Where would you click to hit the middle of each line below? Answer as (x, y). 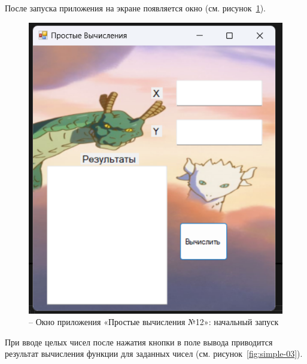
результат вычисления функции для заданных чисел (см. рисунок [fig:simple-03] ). (154, 354)
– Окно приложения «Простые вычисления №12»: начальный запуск (154, 322)
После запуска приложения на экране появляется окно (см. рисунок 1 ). (135, 8)
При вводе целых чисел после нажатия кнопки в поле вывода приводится (139, 342)
